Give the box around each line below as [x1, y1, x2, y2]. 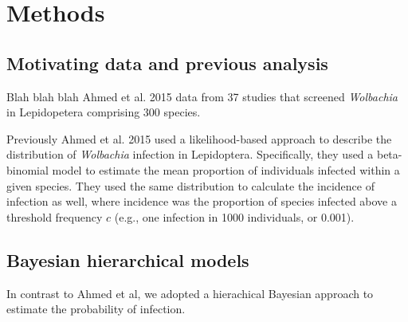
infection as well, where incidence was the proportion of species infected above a [6, 193, 397, 210]
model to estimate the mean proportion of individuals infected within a [52, 161, 400, 178]
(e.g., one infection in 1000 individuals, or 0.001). [114, 208, 355, 225]
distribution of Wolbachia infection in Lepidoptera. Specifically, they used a [6, 146, 374, 163]
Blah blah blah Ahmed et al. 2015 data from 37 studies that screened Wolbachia [6, 88, 398, 104]
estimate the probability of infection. [6, 300, 186, 317]
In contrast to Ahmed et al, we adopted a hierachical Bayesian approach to [6, 285, 374, 301]
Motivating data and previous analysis [6, 50, 328, 75]
